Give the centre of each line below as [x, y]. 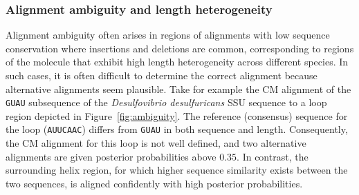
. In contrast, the [273, 156]
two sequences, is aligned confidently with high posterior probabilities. [154, 183]
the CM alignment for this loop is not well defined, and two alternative [156, 143]
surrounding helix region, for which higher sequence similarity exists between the [177, 170]
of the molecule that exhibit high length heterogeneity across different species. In [177, 62]
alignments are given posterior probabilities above [111, 156]
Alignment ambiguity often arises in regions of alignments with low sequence [168, 35]
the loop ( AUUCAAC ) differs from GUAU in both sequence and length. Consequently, [177, 129]
